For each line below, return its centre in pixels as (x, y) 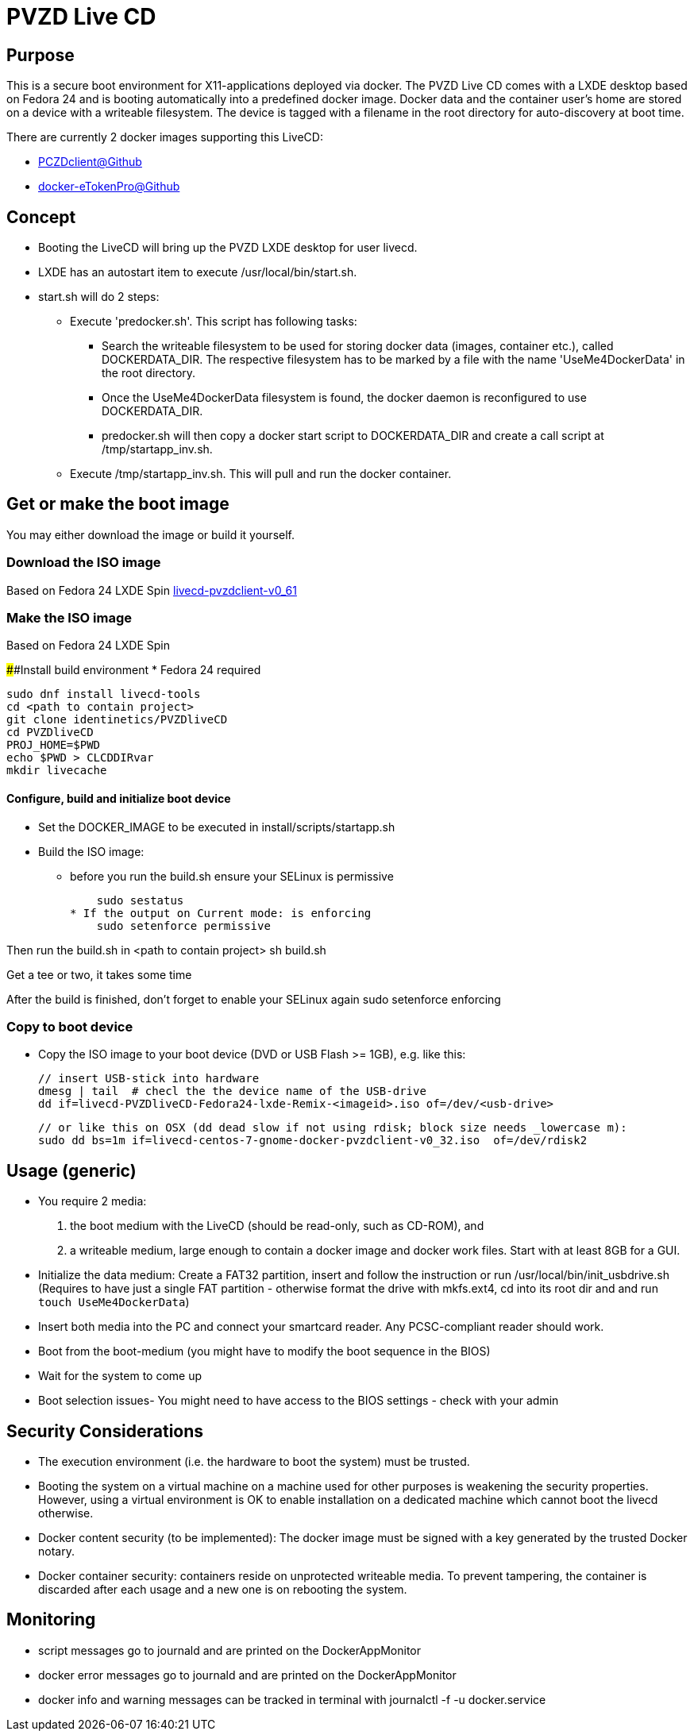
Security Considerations (105, 1431)
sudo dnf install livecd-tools (104, 694)
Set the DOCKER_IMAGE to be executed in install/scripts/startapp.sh (217, 827)
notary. (56, 1552)
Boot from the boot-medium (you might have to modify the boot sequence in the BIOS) (264, 1351)
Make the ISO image (69, 617)
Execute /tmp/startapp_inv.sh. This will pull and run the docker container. (261, 474)
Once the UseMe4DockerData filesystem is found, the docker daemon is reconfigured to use (344, 398)
